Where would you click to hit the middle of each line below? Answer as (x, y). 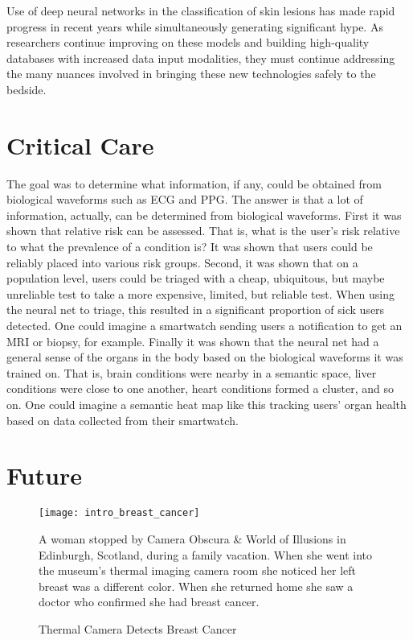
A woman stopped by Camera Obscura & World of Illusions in (192, 538)
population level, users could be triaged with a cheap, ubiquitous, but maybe (196, 278)
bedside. (27, 89)
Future (44, 475)
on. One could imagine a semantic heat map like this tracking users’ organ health (206, 404)
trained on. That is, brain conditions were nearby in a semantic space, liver (192, 372)
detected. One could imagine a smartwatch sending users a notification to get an (204, 326)
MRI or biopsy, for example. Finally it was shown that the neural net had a (193, 341)
